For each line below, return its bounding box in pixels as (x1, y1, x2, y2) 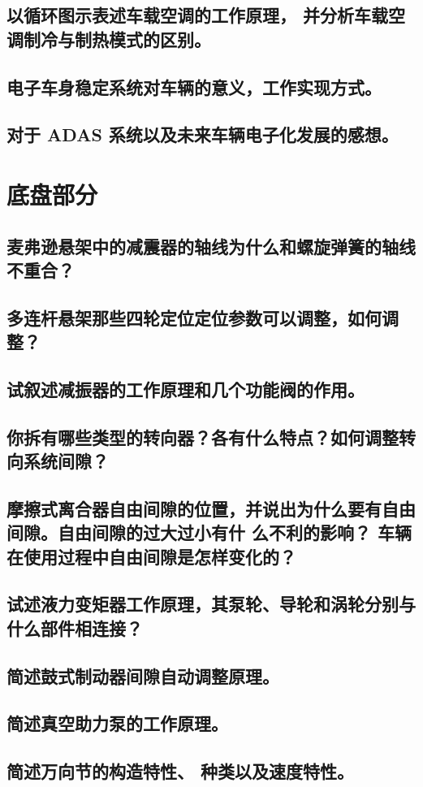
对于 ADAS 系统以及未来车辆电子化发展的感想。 (6, 122, 399, 147)
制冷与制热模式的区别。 (23, 26, 211, 51)
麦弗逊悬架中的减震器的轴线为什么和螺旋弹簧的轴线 (6, 233, 416, 258)
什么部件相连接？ (6, 615, 143, 640)
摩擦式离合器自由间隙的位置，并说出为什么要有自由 (6, 495, 416, 521)
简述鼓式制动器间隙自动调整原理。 (6, 663, 279, 688)
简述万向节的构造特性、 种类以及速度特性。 (6, 759, 355, 784)
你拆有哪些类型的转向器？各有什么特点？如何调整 (6, 424, 399, 449)
